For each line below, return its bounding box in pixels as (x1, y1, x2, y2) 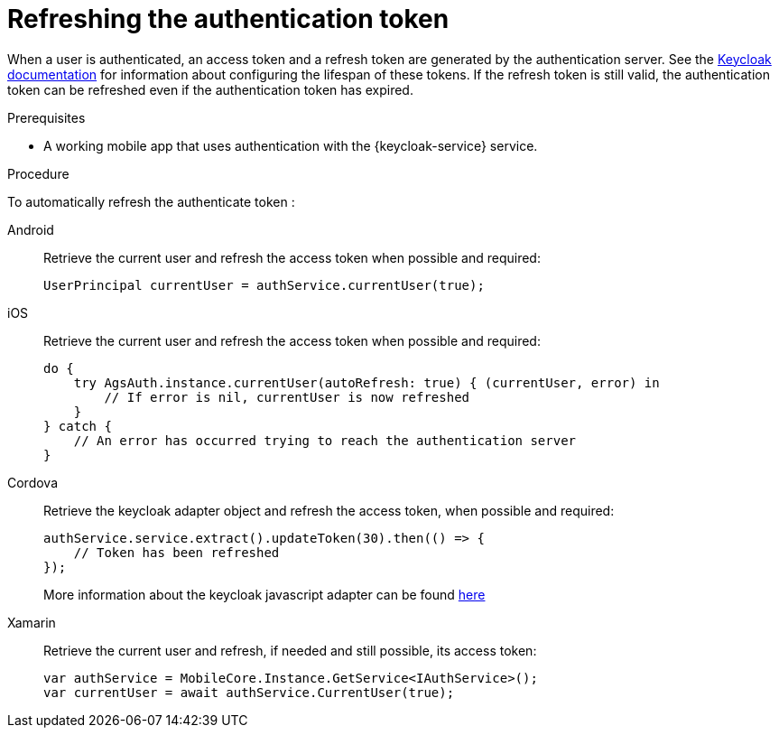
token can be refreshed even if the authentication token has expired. (7, 81, 413, 98)
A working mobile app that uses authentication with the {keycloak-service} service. (43, 137, 538, 154)
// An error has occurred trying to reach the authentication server (73, 433, 577, 448)
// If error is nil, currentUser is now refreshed (104, 389, 470, 405)
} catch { (43, 418, 112, 433)
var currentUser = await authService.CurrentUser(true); (43, 684, 455, 700)
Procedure (7, 165, 70, 181)
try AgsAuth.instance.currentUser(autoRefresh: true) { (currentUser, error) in (73, 375, 660, 390)
